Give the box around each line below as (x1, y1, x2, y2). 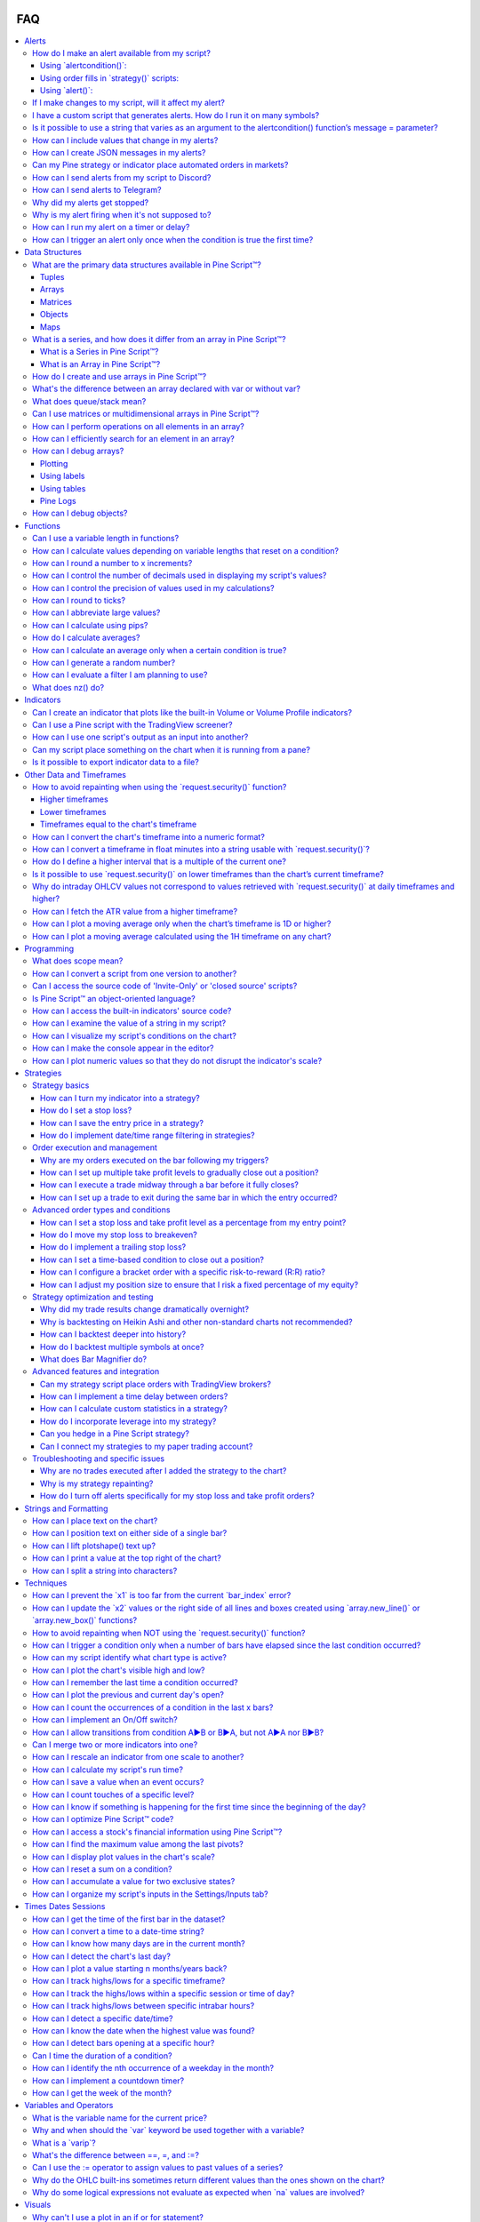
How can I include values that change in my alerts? (32, 134, 219, 146)
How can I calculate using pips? (32, 619, 148, 630)
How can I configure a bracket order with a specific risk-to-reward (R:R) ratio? (40, 1267, 326, 1277)
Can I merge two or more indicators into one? (32, 1739, 198, 1750)
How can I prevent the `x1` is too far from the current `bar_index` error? (32, 1590, 292, 1601)
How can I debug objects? (32, 508, 128, 519)
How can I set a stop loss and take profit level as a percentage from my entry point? (40, 1217, 347, 1227)
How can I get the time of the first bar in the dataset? (32, 1914, 226, 1924)
